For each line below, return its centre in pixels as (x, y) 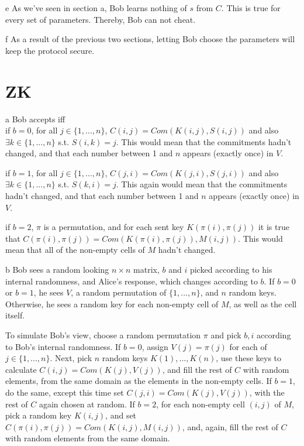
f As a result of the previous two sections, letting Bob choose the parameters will (150, 39)
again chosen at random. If (87, 404)
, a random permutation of (119, 292)
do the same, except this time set (65, 392)
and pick (226, 335)
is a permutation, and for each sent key (114, 227)
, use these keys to (249, 358)
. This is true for (251, 8)
